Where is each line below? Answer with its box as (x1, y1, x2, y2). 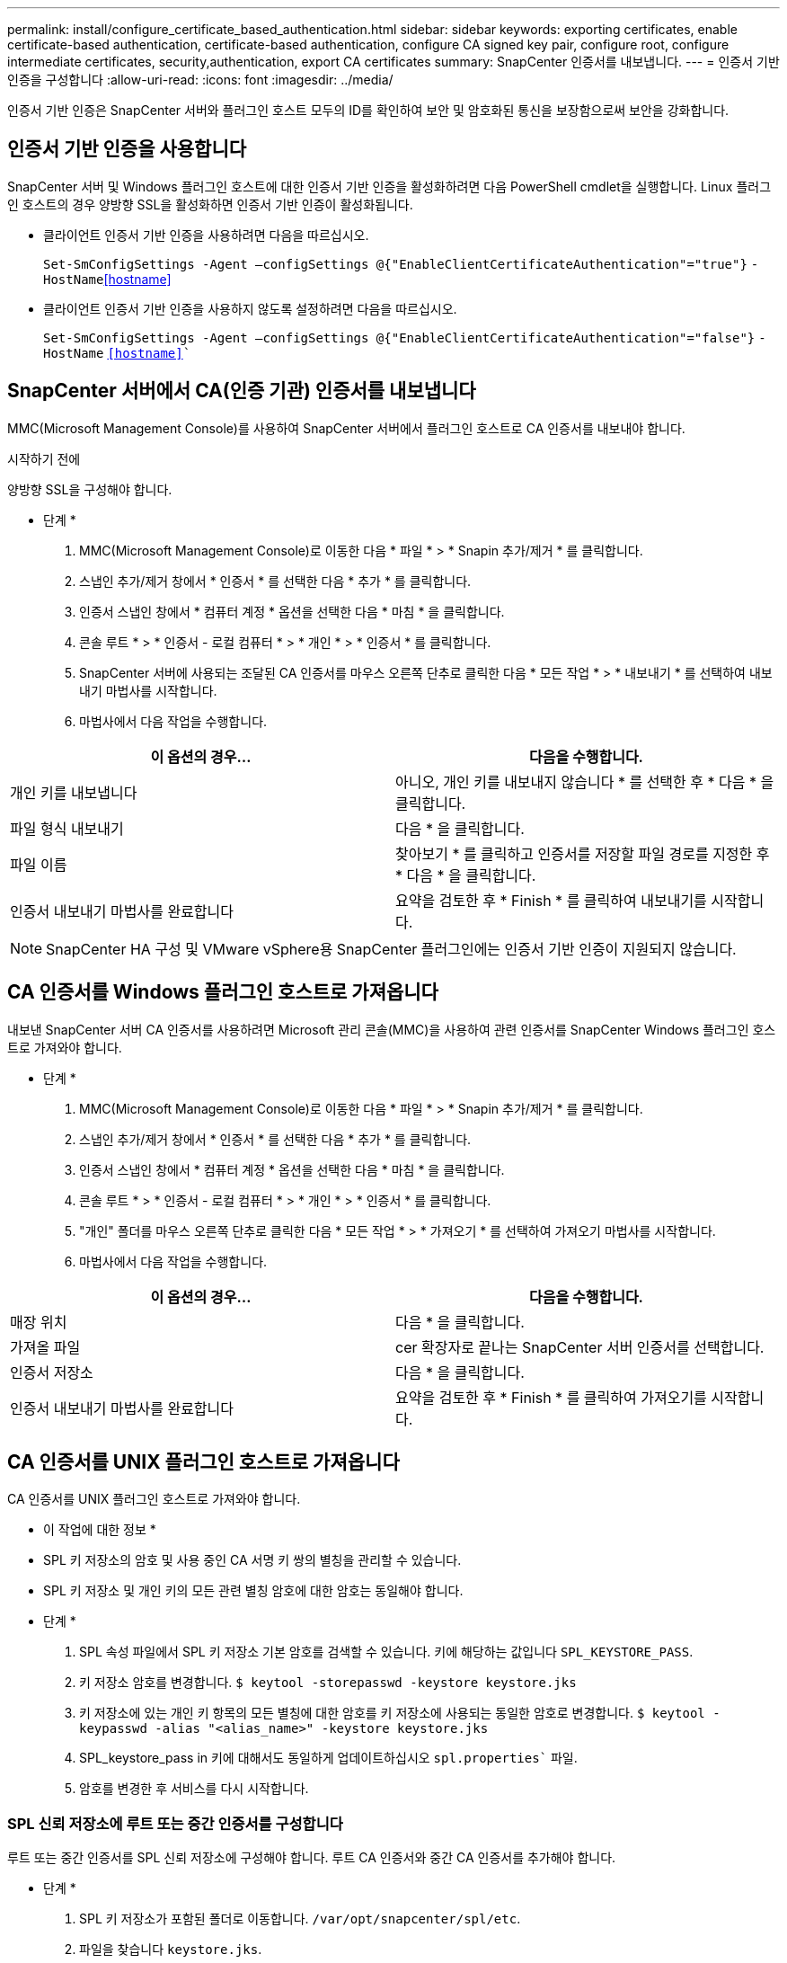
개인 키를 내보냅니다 (10, 783, 137, 802)
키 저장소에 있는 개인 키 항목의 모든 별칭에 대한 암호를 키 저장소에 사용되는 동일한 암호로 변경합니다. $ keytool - (79, 1705, 721, 1721)
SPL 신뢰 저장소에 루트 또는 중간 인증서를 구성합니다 (7, 1814, 343, 1833)
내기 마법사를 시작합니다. (79, 682, 217, 698)
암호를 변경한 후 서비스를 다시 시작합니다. (79, 1781, 309, 1797)
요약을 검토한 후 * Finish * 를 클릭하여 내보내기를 (395, 891, 707, 910)
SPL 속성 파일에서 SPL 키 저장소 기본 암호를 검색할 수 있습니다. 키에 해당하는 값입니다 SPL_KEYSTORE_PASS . (79, 1644, 694, 1660)
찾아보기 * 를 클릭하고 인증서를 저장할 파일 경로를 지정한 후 (395, 844, 770, 863)
